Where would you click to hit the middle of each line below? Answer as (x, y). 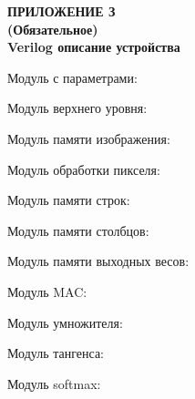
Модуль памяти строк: (69, 200)
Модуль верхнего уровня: (77, 108)
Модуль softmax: (54, 383)
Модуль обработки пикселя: (84, 169)
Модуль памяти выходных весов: (98, 261)
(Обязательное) (53, 29)
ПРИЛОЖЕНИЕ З (62, 11)
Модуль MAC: (47, 291)
